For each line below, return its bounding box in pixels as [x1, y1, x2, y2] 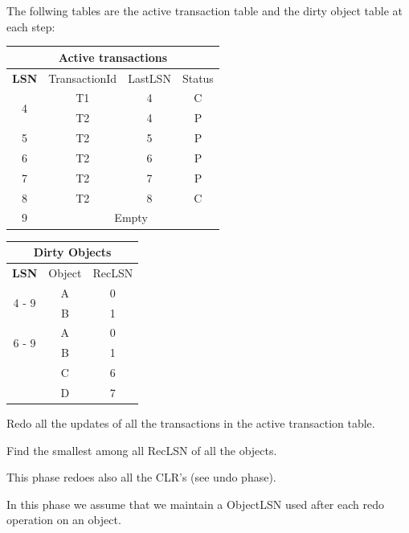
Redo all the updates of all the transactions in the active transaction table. [6, 415, 375, 432]
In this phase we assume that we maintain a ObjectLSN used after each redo [6, 495, 384, 512]
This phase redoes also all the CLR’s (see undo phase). [6, 469, 276, 486]
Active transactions [58, 48, 168, 65]
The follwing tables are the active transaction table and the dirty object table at [6, 2, 403, 18]
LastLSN [128, 69, 171, 86]
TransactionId [48, 69, 117, 86]
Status [182, 69, 214, 86]
